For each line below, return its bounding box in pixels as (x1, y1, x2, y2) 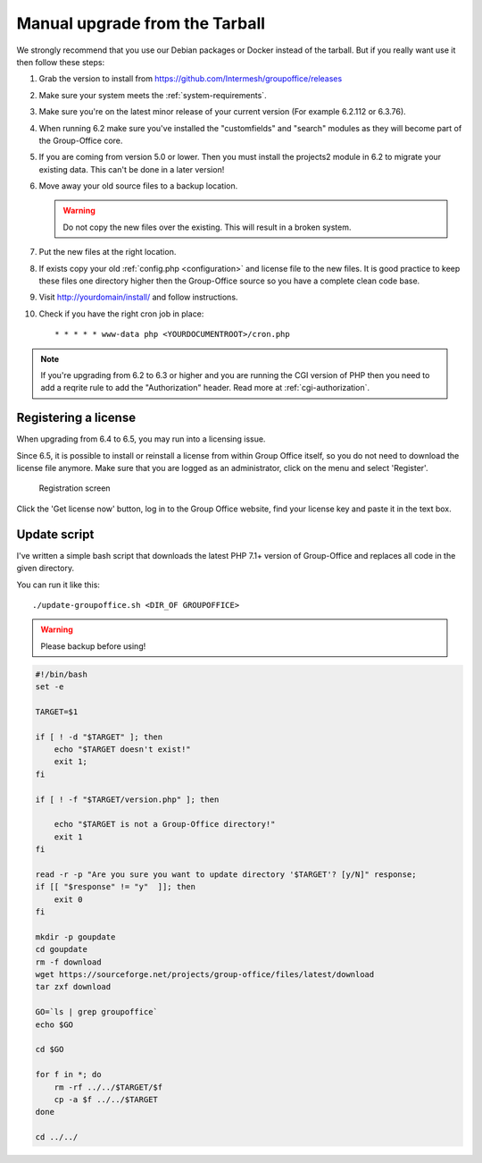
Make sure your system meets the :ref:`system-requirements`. (38, 89, 267, 100)
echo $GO (35, 1019, 74, 1030)
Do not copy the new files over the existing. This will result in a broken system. (62, 222, 352, 232)
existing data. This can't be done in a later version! (38, 164, 225, 174)
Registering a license (16, 410, 137, 426)
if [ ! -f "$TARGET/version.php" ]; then (35, 794, 220, 805)
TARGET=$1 (35, 706, 79, 717)
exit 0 (54, 894, 83, 905)
